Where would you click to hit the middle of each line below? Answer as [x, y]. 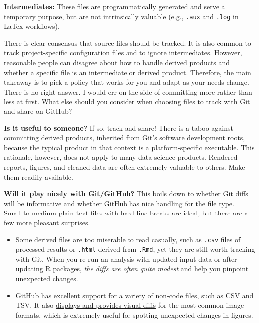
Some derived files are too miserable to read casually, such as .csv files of [128, 239]
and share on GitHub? [38, 111]
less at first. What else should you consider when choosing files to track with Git [127, 101]
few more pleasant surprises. [47, 222]
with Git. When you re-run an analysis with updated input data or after [126, 259]
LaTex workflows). [32, 26]
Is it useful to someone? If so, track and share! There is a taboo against [119, 128]
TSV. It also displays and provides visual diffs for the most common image [130, 305]
